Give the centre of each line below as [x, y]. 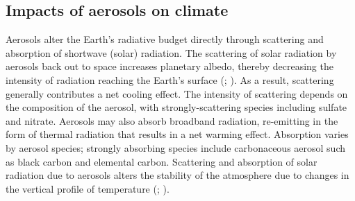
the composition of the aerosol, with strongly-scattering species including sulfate [176, 107]
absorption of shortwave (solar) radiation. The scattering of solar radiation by [171, 52]
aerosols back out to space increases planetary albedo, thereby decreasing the [170, 66]
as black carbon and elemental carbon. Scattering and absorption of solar [162, 161]
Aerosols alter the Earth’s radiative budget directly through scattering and [165, 39]
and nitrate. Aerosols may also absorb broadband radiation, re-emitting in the [172, 120]
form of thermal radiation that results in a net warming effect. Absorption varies [177, 134]
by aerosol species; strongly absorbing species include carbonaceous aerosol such [175, 147]
